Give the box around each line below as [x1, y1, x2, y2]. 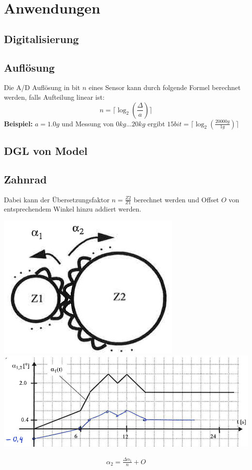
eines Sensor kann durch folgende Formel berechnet [88, 82, 241, 92]
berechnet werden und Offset [133, 194, 219, 204]
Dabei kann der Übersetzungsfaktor [4, 194, 110, 204]
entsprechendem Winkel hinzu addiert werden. [4, 204, 142, 214]
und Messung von [62, 118, 114, 128]
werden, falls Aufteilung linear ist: [4, 91, 105, 102]
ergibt [147, 118, 165, 128]
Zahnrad [4, 171, 47, 186]
